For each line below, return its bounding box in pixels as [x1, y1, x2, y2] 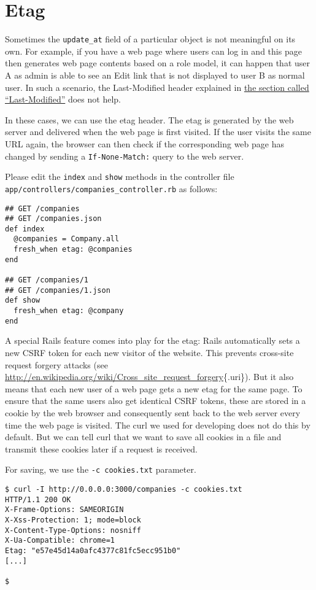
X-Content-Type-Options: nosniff [5, 526, 141, 535]
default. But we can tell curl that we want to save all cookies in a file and [5, 430, 282, 443]
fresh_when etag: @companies [13, 245, 133, 254]
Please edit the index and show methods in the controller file [5, 170, 234, 183]
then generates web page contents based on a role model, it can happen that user [5, 56, 310, 69]
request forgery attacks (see [5, 358, 108, 371]
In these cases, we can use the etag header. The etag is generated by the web [5, 113, 294, 126]
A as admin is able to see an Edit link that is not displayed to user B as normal [5, 68, 305, 81]
